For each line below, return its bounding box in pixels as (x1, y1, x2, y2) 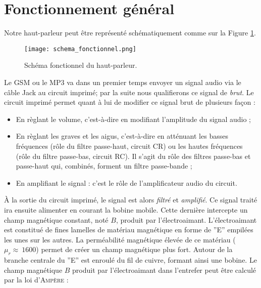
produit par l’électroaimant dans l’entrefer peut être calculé (72, 264, 256, 275)
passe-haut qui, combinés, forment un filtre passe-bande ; (16, 160, 192, 171)
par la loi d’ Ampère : (4, 274, 69, 285)
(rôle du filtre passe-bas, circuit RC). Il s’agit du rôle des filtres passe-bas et (16, 150, 251, 161)
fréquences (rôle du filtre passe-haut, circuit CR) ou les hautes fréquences (16, 140, 243, 151)
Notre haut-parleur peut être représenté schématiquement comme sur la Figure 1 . (4, 27, 256, 38)
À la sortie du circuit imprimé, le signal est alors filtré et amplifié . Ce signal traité (4, 194, 257, 205)
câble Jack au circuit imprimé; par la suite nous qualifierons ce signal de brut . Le (4, 87, 254, 97)
